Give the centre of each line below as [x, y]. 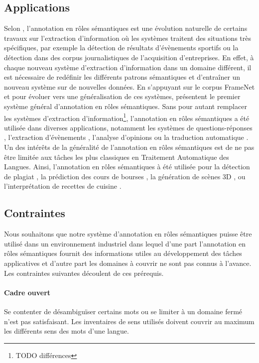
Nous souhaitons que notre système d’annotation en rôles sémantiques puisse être [128, 234]
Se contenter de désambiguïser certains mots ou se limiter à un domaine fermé [123, 311]
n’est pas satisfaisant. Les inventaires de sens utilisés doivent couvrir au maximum [129, 321]
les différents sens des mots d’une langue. [66, 331]
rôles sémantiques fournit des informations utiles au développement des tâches [123, 253]
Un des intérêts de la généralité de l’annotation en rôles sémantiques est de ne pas [129, 147]
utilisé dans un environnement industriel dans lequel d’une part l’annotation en [125, 243]
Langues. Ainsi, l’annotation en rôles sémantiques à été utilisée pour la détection [127, 167]
